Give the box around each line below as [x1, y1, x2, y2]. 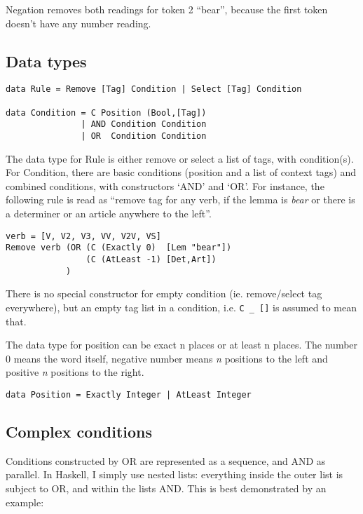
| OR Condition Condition [81, 131, 207, 142]
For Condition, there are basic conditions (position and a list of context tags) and [6, 165, 357, 180]
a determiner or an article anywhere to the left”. [6, 206, 212, 221]
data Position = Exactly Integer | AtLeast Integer [6, 389, 252, 400]
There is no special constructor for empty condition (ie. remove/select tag [6, 286, 322, 301]
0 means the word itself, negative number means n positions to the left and [6, 351, 328, 365]
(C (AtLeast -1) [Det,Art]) [85, 254, 217, 264]
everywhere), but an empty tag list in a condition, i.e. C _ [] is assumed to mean [6, 299, 357, 314]
